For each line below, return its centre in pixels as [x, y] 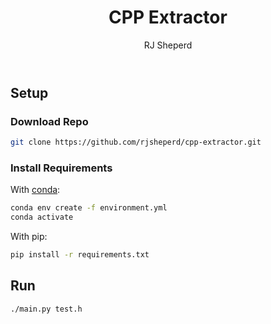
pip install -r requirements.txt [80, 255]
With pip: [29, 237]
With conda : [35, 190]
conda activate [42, 217]
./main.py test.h [46, 309]
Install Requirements [61, 168]
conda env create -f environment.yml [89, 208]
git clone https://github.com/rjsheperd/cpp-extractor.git [136, 142]
